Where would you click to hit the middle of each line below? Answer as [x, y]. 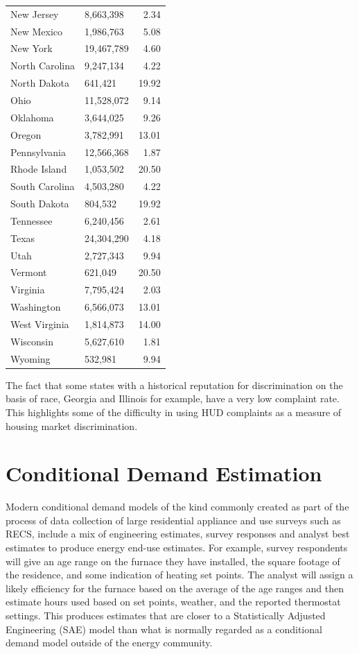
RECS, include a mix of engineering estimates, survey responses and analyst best [178, 534]
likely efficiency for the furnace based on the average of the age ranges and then [175, 588]
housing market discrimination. [72, 425]
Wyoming [30, 358]
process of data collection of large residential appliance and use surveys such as [173, 520]
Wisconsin [32, 341]
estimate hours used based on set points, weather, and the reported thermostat [173, 602]
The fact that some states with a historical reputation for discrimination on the [174, 385]
